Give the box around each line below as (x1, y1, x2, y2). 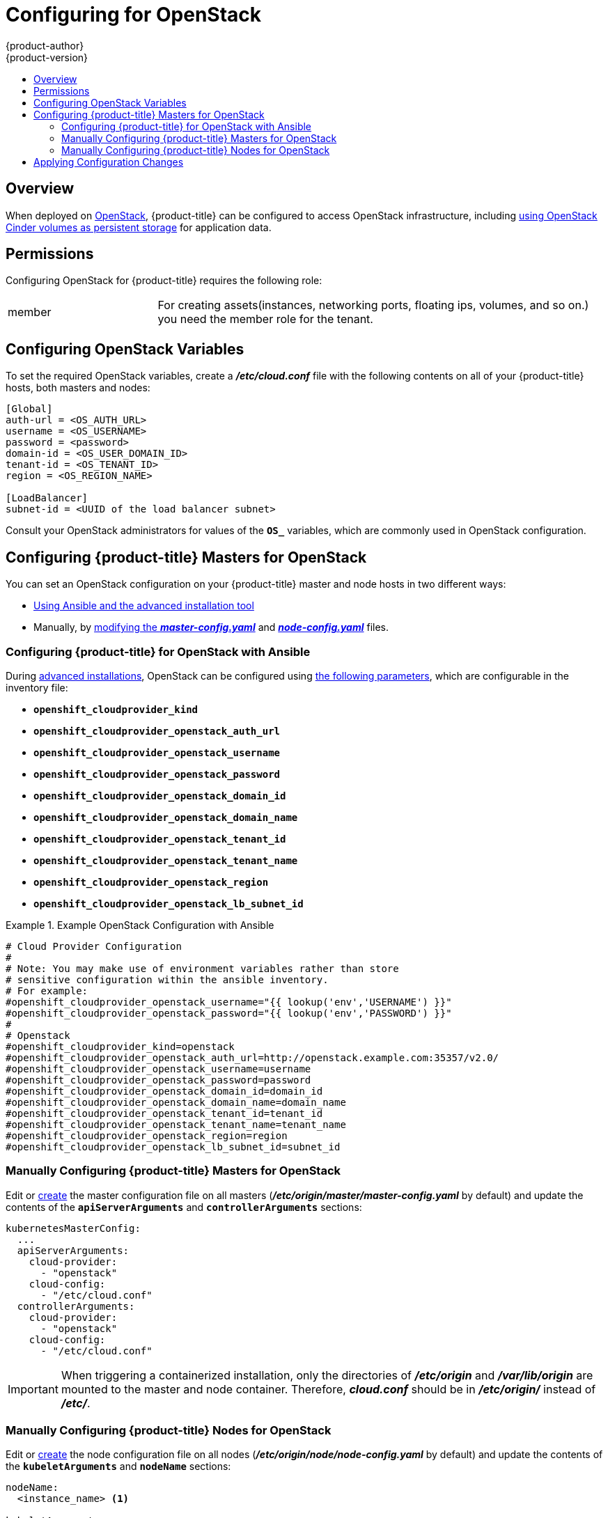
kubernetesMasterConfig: (6, 1222, 141, 1234)
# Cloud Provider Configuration (6, 940, 182, 952)
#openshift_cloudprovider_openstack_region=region (6, 1129, 288, 1141)
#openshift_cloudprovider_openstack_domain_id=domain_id (6, 1085, 323, 1097)
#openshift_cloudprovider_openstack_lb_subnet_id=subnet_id (6, 1141, 341, 1152)
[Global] (6, 403, 53, 415)
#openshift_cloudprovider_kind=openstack (6, 1040, 235, 1052)
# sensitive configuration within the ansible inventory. (6, 973, 329, 985)
